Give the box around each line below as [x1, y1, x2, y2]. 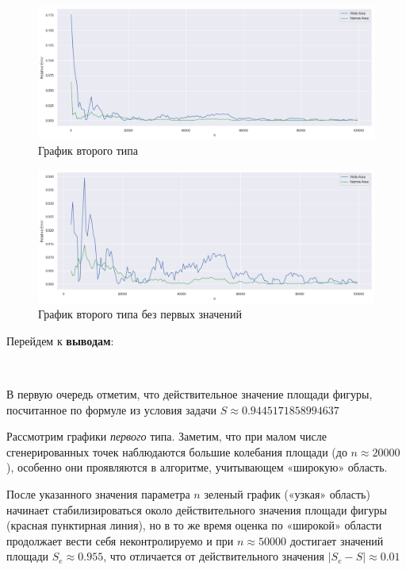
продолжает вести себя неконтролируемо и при [6, 532, 234, 549]
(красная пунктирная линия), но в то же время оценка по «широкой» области [6, 517, 382, 533]
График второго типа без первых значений [38, 306, 242, 322]
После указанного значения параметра [6, 485, 190, 502]
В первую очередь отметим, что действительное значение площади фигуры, [6, 385, 373, 402]
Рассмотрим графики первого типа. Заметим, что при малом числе [6, 428, 327, 445]
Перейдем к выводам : [6, 332, 114, 349]
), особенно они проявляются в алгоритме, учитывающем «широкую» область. [6, 459, 388, 476]
